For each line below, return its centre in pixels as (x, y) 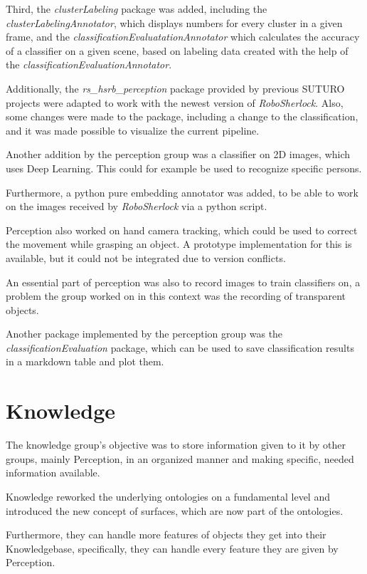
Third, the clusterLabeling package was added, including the (137, 9)
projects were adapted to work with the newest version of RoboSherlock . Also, (175, 102)
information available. (53, 473)
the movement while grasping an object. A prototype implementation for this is (179, 244)
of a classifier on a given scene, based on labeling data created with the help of (177, 50)
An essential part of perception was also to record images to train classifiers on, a (183, 282)
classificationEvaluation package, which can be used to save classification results (180, 347)
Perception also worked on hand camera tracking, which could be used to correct (182, 230)
